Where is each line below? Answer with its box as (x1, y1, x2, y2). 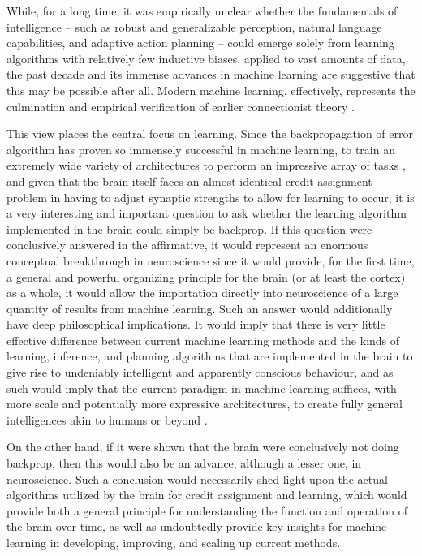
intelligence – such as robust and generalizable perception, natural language (6, 18, 382, 35)
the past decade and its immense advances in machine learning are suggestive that (6, 66, 416, 83)
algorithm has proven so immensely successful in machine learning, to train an (6, 140, 395, 157)
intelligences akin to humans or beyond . (6, 411, 208, 428)
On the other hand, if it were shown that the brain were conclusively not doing (6, 438, 399, 455)
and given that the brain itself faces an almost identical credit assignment (6, 172, 372, 189)
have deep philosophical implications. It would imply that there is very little (6, 316, 385, 333)
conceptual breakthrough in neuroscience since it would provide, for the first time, (6, 252, 415, 269)
